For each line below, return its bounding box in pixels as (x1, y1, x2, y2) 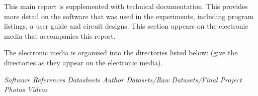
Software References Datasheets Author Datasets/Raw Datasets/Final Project (4, 74, 242, 84)
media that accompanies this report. (4, 30, 116, 41)
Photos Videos (4, 84, 48, 94)
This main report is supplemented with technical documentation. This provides (4, 1, 248, 11)
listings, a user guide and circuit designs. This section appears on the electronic (4, 21, 248, 31)
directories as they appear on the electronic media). (4, 57, 163, 67)
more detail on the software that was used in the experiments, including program (4, 11, 254, 21)
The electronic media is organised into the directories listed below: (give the (4, 47, 238, 58)
